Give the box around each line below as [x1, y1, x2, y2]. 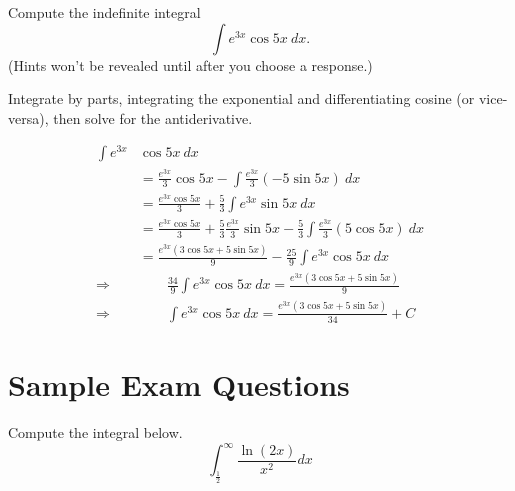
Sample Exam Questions [8, 363, 350, 404]
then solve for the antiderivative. [53, 107, 253, 128]
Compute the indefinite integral [8, 2, 201, 22]
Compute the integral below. [8, 421, 183, 442]
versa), [8, 107, 49, 128]
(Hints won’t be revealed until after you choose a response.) [8, 54, 373, 75]
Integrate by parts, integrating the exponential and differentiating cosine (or [8, 88, 475, 109]
